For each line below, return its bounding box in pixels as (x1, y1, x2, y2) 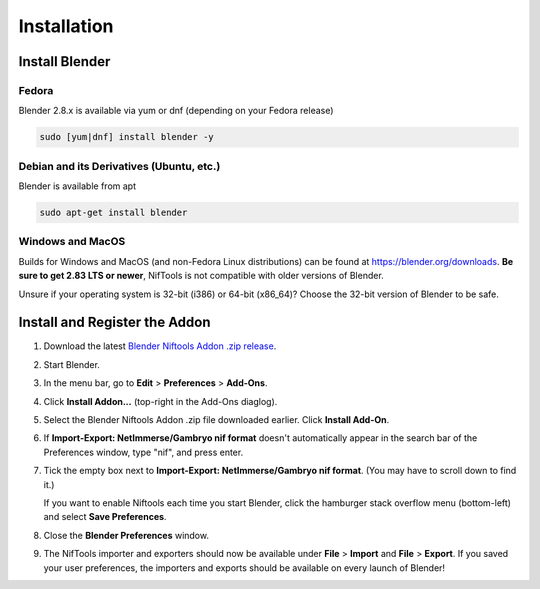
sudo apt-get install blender (39, 207, 188, 219)
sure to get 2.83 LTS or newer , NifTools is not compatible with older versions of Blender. (18, 270, 384, 282)
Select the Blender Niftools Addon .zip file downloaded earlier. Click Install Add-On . (43, 414, 390, 425)
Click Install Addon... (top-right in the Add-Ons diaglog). (43, 395, 278, 407)
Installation (18, 15, 114, 37)
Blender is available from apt (18, 180, 137, 192)
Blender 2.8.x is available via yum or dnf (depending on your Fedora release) (18, 105, 334, 117)
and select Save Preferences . (43, 511, 167, 523)
